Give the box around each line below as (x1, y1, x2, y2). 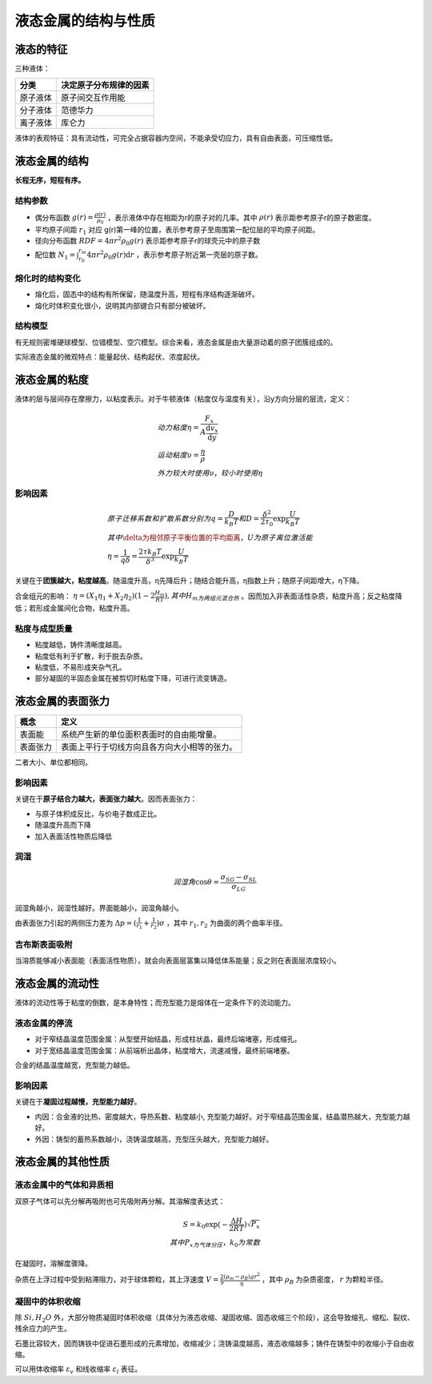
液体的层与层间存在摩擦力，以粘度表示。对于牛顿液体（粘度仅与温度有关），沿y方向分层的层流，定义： (14, 394, 352, 404)
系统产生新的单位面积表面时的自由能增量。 (61, 729, 222, 740)
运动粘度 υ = (157, 450, 200, 460)
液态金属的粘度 (14, 372, 89, 386)
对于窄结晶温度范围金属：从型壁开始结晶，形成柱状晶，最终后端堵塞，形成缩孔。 (34, 1034, 302, 1044)
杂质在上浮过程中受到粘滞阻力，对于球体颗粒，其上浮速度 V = (14, 1274, 219, 1284)
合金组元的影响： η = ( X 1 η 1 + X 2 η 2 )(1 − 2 (14, 591, 155, 602)
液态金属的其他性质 (14, 1155, 110, 1169)
